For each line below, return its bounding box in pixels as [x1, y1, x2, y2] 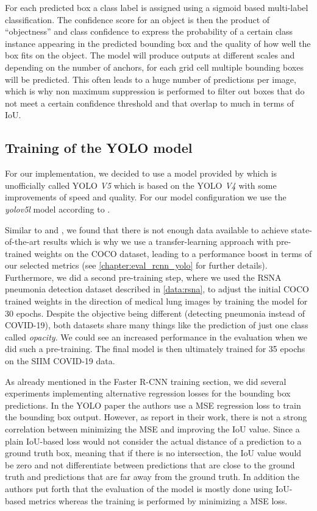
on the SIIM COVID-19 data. [5, 354, 115, 367]
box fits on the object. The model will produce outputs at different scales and [5, 49, 295, 62]
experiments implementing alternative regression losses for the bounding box [5, 387, 291, 400]
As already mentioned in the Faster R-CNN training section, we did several [5, 375, 287, 387]
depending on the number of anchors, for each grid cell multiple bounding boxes [5, 60, 304, 73]
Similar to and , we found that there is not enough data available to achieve [5, 223, 288, 236]
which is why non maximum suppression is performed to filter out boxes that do [5, 85, 305, 97]
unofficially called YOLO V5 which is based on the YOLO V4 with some [5, 178, 277, 191]
